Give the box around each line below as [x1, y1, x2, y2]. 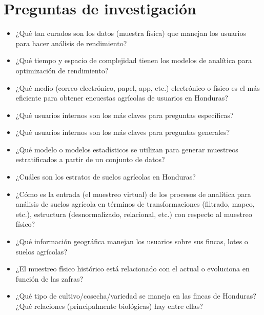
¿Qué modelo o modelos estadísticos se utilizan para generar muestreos [15, 144, 238, 154]
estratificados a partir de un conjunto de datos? [15, 154, 165, 165]
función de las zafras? [15, 273, 84, 284]
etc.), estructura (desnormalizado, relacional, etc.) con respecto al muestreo [15, 208, 252, 219]
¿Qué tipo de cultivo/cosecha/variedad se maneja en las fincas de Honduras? [15, 290, 256, 301]
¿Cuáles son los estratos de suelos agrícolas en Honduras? [15, 171, 196, 182]
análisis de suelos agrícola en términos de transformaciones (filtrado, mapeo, [15, 199, 255, 209]
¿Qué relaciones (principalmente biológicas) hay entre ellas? [15, 301, 203, 311]
